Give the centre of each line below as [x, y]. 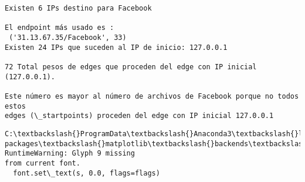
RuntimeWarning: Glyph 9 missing [70, 154]
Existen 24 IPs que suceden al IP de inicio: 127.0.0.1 [116, 47]
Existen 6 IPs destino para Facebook [78, 8]
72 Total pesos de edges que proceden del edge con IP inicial [131, 67]
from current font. [43, 163]
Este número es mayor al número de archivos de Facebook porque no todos [152, 96]
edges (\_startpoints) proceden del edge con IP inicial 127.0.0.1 [139, 116]
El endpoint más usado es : [60, 28]
